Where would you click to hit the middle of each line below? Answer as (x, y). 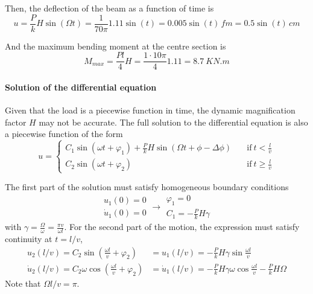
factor (16, 122)
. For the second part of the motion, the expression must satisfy (182, 227)
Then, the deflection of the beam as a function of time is (109, 8)
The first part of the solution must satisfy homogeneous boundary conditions (147, 187)
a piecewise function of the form (64, 134)
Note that (23, 283)
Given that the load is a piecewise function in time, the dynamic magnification (150, 110)
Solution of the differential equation (81, 87)
